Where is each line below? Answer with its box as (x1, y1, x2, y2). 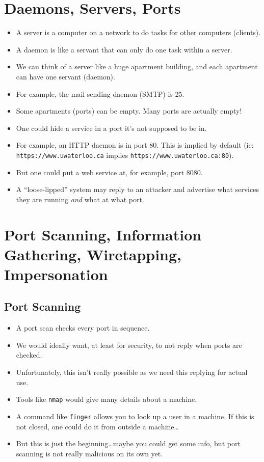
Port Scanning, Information (4, 224, 202, 244)
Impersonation (4, 263, 108, 284)
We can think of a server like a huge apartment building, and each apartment (16, 61, 258, 72)
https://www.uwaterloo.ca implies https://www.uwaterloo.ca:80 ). (16, 149, 234, 160)
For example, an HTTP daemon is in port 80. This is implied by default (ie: (16, 140, 254, 150)
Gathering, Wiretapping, (4, 243, 182, 264)
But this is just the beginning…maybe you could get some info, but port (16, 438, 241, 449)
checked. (16, 349, 42, 360)
